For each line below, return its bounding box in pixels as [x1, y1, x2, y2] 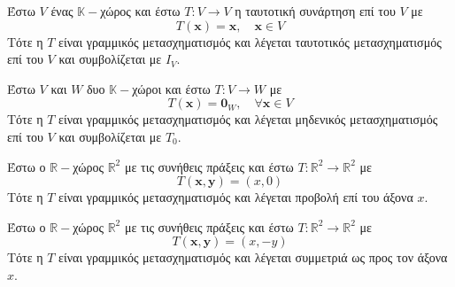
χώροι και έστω [132, 79, 211, 97]
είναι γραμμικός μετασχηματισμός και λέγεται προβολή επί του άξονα [58, 188, 413, 206]
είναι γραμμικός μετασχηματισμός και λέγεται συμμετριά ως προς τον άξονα [58, 248, 448, 267]
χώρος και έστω [100, 2, 181, 19]
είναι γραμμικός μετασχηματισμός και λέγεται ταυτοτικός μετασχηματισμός [58, 32, 442, 50]
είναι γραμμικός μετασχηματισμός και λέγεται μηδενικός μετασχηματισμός [58, 110, 438, 128]
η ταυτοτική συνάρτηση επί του [235, 2, 396, 19]
